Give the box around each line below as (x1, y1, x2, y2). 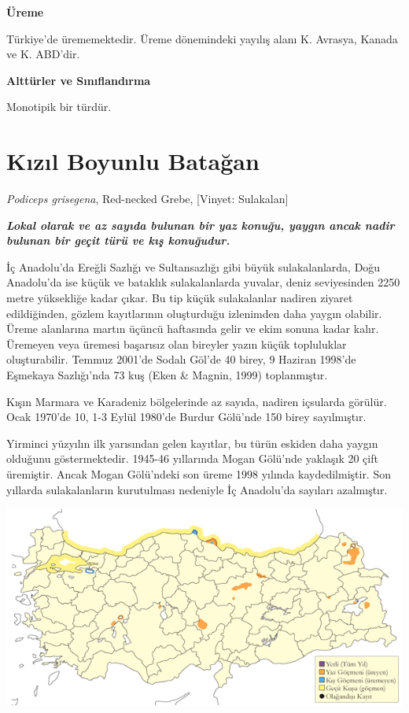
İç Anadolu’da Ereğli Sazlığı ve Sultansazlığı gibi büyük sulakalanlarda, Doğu (6, 258, 381, 275)
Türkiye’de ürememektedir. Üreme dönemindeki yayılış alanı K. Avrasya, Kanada (6, 30, 398, 46)
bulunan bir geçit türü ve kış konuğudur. (6, 232, 230, 249)
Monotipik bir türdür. (6, 98, 112, 115)
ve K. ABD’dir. (6, 46, 80, 62)
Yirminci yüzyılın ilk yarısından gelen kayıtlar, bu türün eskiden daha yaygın (6, 434, 378, 451)
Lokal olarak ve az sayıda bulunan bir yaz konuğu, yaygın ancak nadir (6, 216, 395, 233)
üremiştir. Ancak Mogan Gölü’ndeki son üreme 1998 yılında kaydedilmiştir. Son (6, 466, 391, 482)
